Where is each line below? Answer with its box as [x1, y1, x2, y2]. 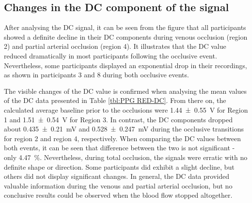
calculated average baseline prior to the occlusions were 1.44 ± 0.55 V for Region [4, 104, 248, 115]
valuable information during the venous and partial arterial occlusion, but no [4, 180, 233, 190]
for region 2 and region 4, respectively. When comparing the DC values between [4, 133, 241, 143]
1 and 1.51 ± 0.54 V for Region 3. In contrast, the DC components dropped [4, 114, 233, 124]
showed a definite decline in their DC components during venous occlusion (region [4, 31, 248, 42]
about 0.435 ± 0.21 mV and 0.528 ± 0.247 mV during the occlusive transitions [4, 124, 244, 134]
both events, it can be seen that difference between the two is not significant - [4, 143, 235, 153]
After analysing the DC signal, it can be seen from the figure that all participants [4, 22, 246, 32]
